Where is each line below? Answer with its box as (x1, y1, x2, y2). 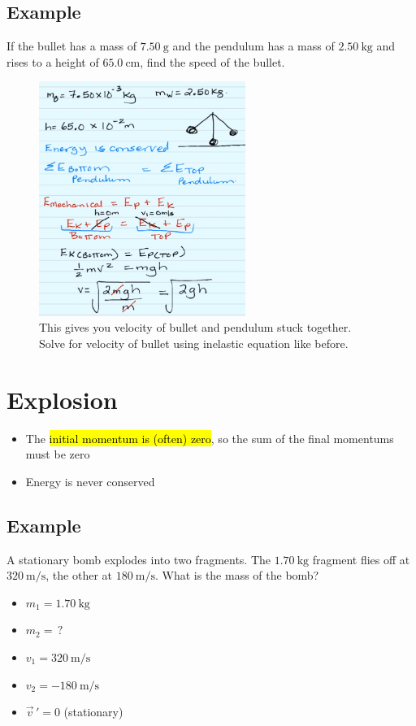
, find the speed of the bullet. (140, 53, 285, 70)
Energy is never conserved (25, 472, 155, 489)
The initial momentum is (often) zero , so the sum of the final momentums (25, 429, 394, 446)
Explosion (6, 382, 118, 415)
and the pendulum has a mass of (172, 37, 335, 54)
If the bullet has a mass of (6, 37, 137, 54)
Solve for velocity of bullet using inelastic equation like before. (39, 334, 349, 351)
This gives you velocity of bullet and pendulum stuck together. (39, 319, 352, 336)
